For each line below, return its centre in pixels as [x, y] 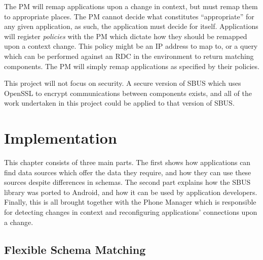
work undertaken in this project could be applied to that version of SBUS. [119, 103]
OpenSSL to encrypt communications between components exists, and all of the [128, 93]
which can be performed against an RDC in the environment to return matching [129, 56]
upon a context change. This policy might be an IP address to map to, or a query [131, 46]
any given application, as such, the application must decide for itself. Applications [131, 26]
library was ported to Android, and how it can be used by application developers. [131, 192]
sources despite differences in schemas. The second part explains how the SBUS [127, 182]
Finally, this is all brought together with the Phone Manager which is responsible [130, 202]
